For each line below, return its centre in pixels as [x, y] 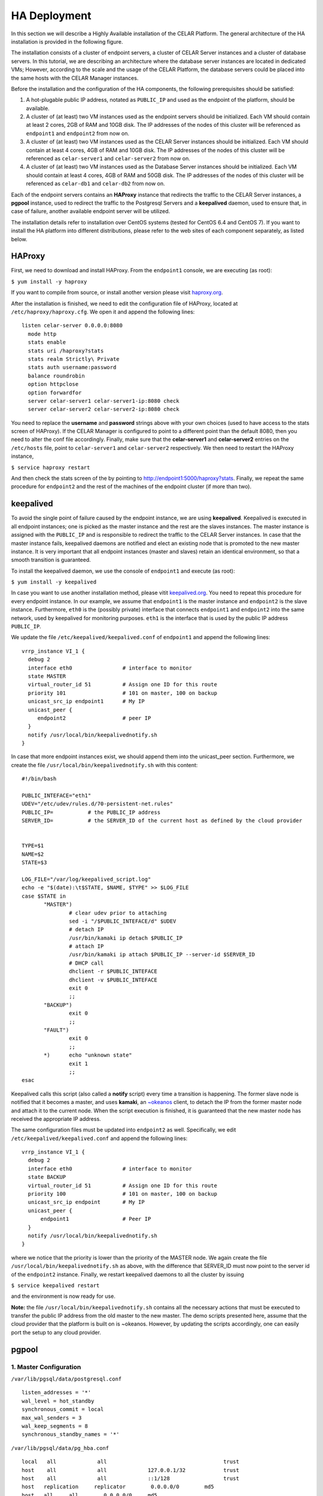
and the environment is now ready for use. [63, 1296]
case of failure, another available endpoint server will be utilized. [91, 211]
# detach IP [86, 930]
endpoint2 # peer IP [94, 718]
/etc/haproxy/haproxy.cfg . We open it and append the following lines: [103, 312]
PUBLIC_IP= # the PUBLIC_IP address [91, 812]
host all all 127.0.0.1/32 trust [130, 1470]
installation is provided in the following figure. [67, 41]
